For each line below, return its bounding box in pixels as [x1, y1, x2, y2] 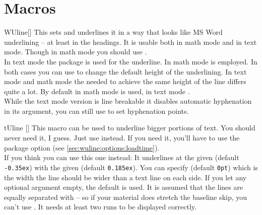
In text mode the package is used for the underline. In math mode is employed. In [4, 56, 257, 66]
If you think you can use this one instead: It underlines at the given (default [4, 152, 239, 163]
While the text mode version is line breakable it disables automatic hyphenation [4, 96, 252, 106]
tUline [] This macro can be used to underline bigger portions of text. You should [4, 122, 255, 133]
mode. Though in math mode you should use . [4, 46, 147, 57]
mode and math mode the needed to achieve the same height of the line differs [4, 76, 246, 87]
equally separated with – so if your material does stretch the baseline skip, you [4, 191, 247, 202]
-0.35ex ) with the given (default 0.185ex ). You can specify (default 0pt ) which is [4, 162, 258, 172]
